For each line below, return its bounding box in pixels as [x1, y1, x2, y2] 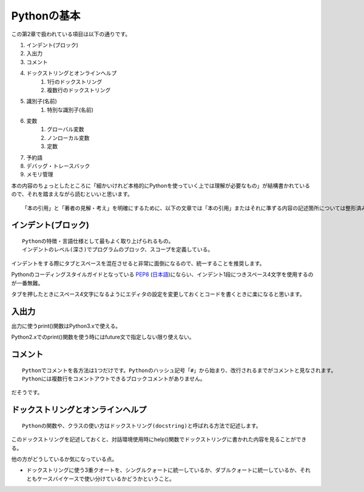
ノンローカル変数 [47, 134, 90, 141]
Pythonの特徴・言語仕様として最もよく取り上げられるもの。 [22, 237, 174, 244]
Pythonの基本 [11, 9, 81, 22]
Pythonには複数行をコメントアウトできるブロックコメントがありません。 [22, 376, 206, 382]
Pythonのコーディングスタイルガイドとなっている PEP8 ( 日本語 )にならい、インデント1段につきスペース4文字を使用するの [11, 271, 314, 278]
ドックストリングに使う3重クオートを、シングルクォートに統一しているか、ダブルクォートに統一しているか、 [26, 467, 300, 474]
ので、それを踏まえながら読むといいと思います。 [11, 190, 133, 198]
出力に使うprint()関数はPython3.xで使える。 [11, 322, 121, 329]
